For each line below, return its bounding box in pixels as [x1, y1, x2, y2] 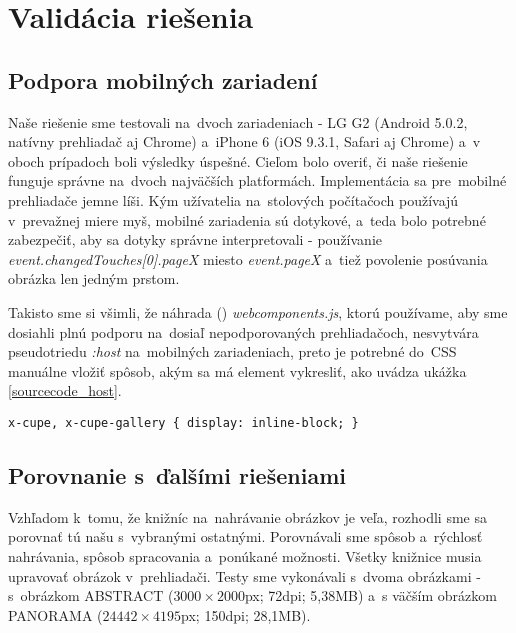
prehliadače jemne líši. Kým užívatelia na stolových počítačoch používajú [8, 189, 459, 210]
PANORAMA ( [8, 604, 103, 625]
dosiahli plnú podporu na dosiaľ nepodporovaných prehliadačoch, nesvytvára [8, 321, 479, 342]
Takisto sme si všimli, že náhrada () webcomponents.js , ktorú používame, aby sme [8, 301, 508, 322]
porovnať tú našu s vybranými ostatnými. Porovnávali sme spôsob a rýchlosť [8, 526, 483, 547]
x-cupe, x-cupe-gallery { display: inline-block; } [8, 415, 359, 430]
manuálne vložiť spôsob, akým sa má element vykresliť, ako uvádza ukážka [8, 360, 467, 381]
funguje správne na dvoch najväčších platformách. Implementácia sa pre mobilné [8, 170, 507, 191]
